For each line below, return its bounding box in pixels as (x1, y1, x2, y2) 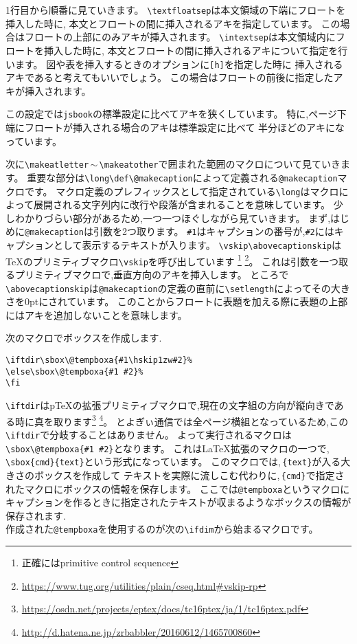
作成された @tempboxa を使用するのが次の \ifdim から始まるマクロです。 (5, 522, 319, 536)
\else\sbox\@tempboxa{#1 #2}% (5, 366, 143, 377)
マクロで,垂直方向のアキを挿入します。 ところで (72, 267, 289, 281)
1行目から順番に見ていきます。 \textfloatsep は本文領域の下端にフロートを (5, 3, 346, 16)
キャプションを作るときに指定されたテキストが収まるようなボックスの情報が (5, 495, 352, 509)
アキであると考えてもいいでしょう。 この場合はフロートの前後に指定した (5, 70, 334, 85)
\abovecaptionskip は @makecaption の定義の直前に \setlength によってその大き (5, 280, 350, 295)
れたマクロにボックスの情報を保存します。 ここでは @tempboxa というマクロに (5, 481, 350, 496)
